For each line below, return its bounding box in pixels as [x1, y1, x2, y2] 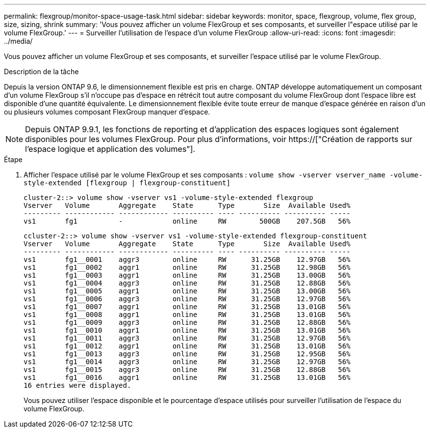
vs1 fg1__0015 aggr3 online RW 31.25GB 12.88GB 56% [24, 366, 350, 374]
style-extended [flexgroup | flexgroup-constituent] [24, 179, 231, 187]
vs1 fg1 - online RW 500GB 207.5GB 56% [24, 217, 350, 225]
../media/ [4, 37, 33, 45]
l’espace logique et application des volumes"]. [25, 144, 195, 154]
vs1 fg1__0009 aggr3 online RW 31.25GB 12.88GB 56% [24, 318, 350, 326]
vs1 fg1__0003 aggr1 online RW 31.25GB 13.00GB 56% [24, 271, 350, 279]
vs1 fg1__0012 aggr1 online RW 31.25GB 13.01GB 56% [24, 342, 350, 350]
